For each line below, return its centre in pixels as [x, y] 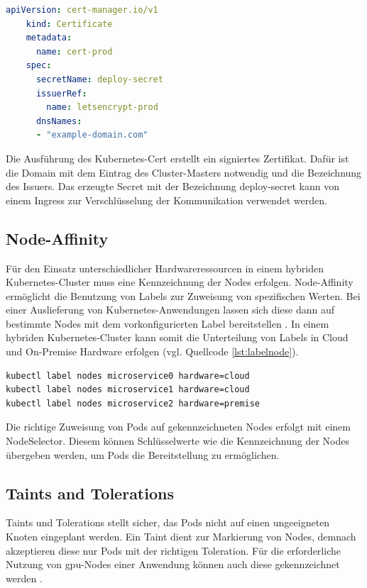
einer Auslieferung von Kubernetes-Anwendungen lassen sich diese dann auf [170, 310]
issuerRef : [61, 93]
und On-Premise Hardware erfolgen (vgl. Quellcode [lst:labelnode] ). [152, 351]
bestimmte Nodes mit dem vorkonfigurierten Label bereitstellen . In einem [168, 323]
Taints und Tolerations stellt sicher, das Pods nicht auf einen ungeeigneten [168, 522]
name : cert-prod [74, 51]
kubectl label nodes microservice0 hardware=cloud [128, 376]
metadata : [49, 38]
